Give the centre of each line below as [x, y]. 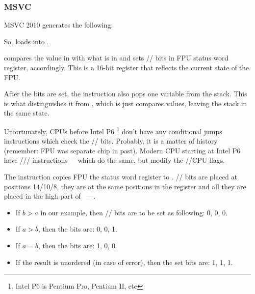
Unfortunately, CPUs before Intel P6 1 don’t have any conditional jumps [113, 130]
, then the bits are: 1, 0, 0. [77, 245]
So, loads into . [26, 41]
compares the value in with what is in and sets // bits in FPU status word [116, 58]
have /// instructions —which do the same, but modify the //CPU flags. [115, 160]
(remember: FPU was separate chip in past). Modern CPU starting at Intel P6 [122, 150]
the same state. [27, 113]
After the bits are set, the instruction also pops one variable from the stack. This [126, 94]
